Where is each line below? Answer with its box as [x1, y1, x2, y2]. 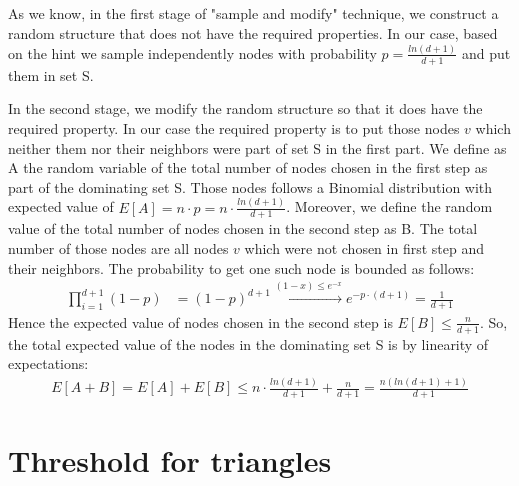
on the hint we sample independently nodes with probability [8, 42, 377, 63]
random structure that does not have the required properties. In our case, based [8, 22, 498, 43]
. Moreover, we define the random [286, 196, 493, 217]
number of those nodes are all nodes [8, 238, 229, 259]
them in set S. [8, 64, 94, 85]
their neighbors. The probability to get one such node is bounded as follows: [8, 257, 475, 278]
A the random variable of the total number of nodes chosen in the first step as [8, 157, 488, 178]
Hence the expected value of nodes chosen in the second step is [8, 311, 393, 332]
